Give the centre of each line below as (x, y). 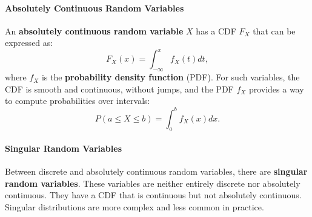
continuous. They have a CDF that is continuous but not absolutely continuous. (153, 195)
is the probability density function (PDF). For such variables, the (171, 77)
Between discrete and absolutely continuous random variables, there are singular (156, 171)
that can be (274, 31)
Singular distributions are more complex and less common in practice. (134, 206)
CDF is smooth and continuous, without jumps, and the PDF (119, 89)
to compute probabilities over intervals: (78, 101)
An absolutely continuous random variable (94, 31)
